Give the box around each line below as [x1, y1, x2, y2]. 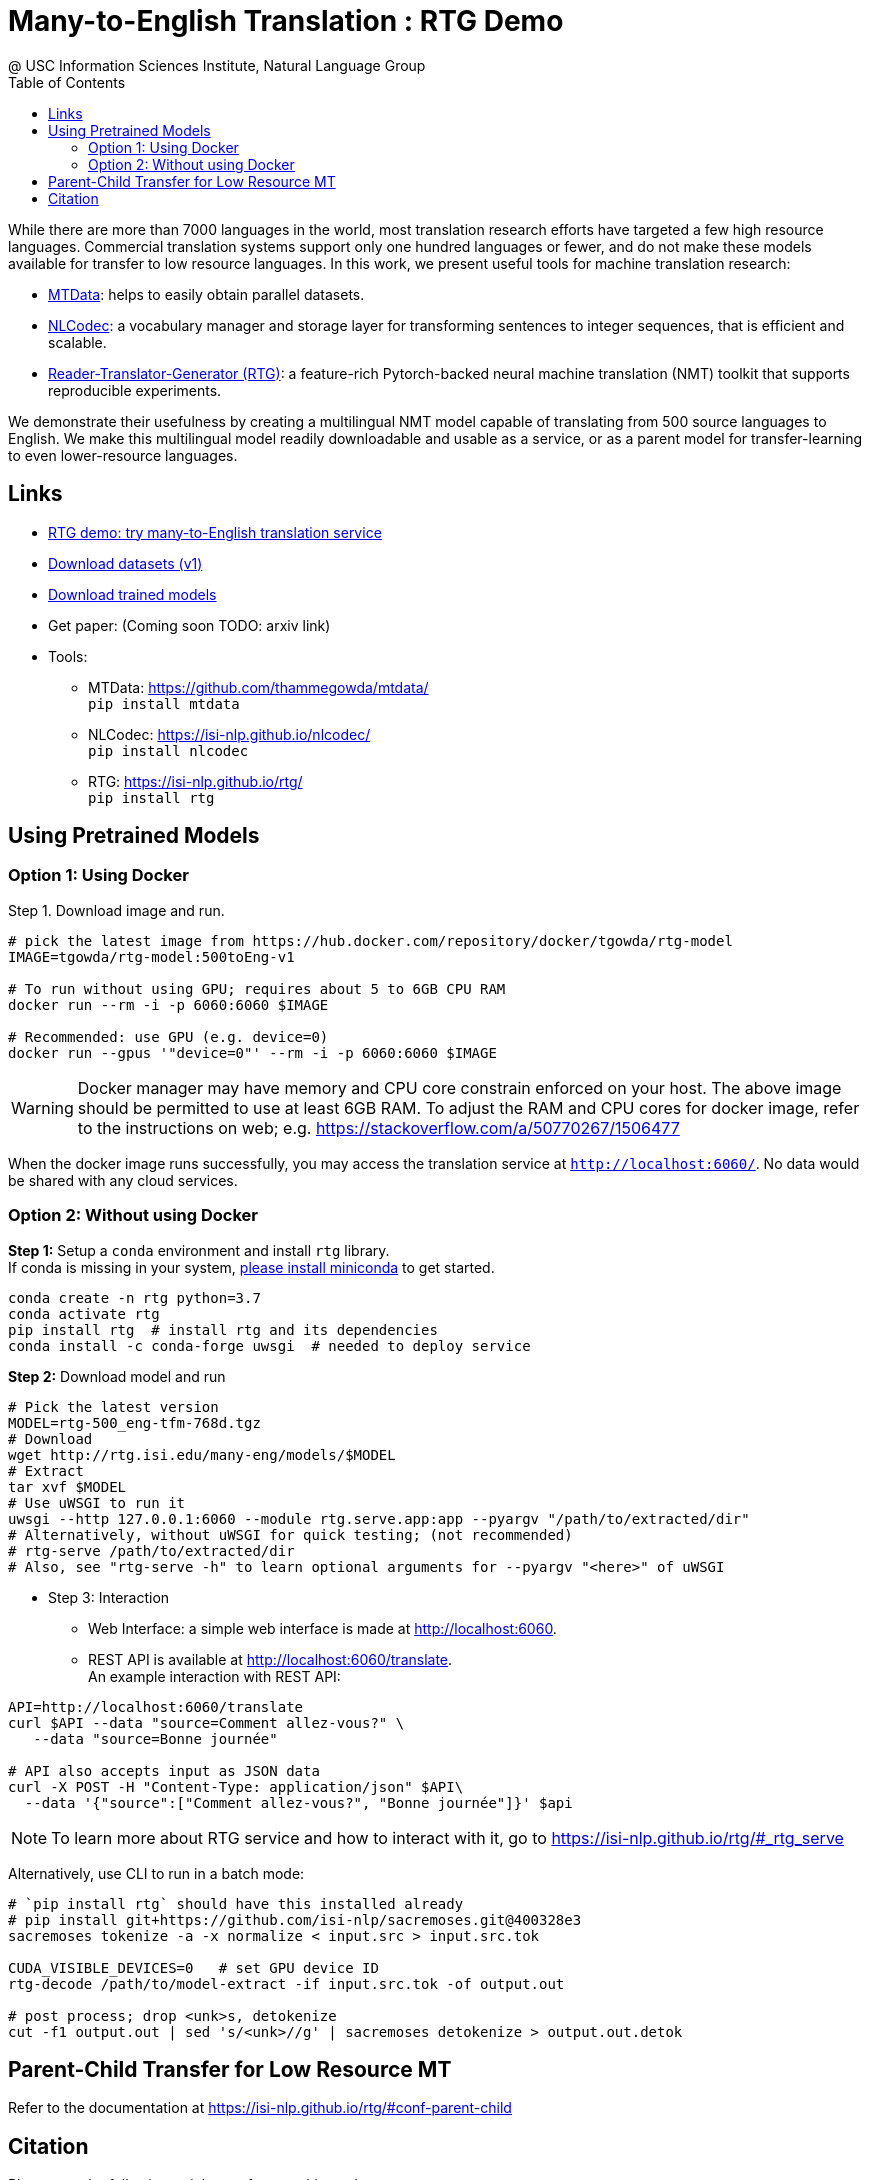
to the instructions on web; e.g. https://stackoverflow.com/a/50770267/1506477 [77, 1117, 680, 1138]
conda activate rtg [8, 1305, 160, 1322]
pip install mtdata [88, 695, 240, 712]
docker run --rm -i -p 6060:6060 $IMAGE [8, 996, 329, 1013]
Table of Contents [8, 73, 126, 91]
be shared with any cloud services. [8, 1171, 238, 1189]
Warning [11, 1097, 74, 1118]
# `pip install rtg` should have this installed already [8, 1895, 464, 1912]
